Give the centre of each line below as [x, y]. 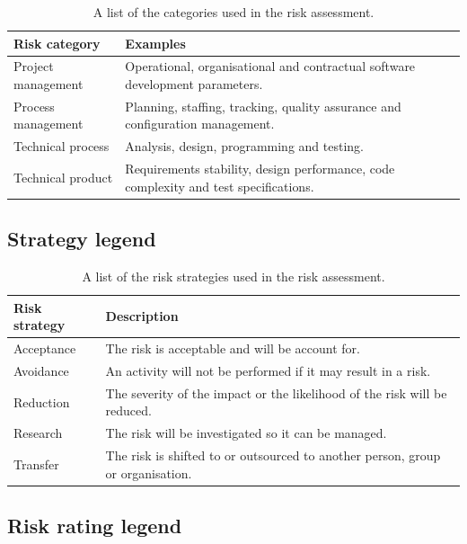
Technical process [62, 146]
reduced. [128, 410]
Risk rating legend [95, 526]
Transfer [36, 464]
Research [38, 433]
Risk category [57, 43]
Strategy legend [82, 239]
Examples [155, 43]
